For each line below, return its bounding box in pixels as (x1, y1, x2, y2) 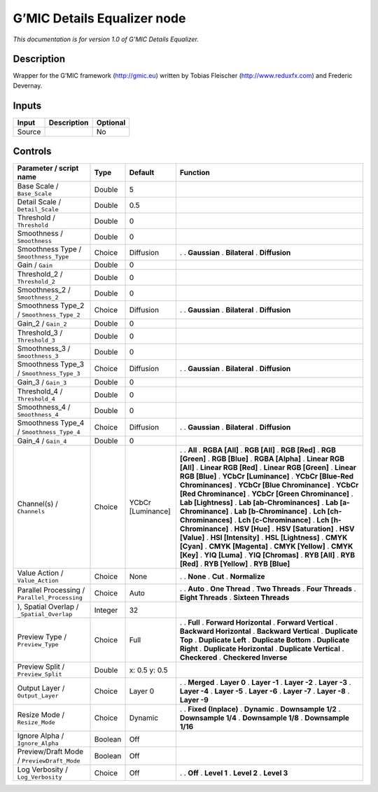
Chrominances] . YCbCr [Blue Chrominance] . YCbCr (179, 480, 359, 490)
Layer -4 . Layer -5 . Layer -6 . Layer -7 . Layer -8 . (179, 686, 350, 696)
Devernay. (13, 81, 43, 90)
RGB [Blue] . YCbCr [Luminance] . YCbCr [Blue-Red (179, 471, 353, 481)
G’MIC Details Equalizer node (13, 11, 186, 26)
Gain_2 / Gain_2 (17, 319, 67, 328)
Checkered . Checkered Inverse (179, 653, 288, 662)
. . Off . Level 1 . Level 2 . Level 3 (179, 767, 288, 777)
